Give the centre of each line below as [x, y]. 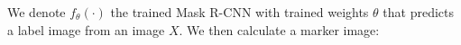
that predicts [418, 12]
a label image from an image [86, 29]
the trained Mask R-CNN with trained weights [240, 12]
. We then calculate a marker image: [279, 29]
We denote [37, 12]
